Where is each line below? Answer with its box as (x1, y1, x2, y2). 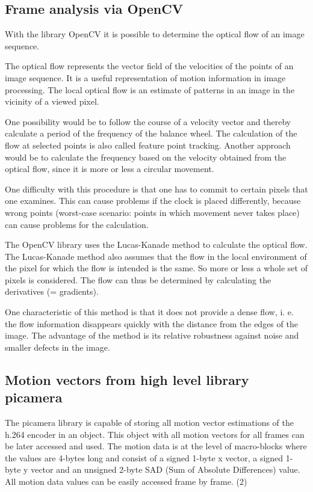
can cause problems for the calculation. (5, 218, 149, 230)
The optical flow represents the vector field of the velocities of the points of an (5, 60, 294, 72)
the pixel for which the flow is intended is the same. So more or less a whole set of (5, 262, 308, 274)
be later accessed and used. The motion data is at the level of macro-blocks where (5, 440, 307, 452)
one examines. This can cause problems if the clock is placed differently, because (5, 194, 301, 207)
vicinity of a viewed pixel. (5, 95, 99, 108)
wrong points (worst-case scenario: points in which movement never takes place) (5, 206, 300, 218)
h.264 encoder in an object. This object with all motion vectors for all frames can (5, 428, 305, 440)
